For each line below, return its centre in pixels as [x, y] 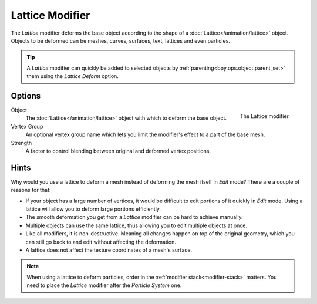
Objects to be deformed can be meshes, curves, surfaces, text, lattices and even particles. [120, 40]
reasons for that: [31, 190]
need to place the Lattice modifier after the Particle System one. [104, 285]
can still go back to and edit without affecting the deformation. [101, 242]
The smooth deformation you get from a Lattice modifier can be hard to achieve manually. [134, 217]
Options [26, 96]
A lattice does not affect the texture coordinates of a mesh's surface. [109, 250]
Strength [21, 143]
